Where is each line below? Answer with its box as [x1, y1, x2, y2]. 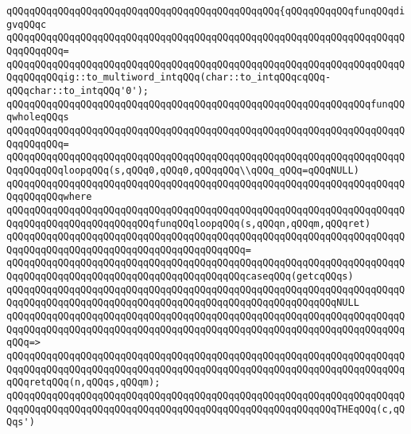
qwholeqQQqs [6, 111, 69, 123]
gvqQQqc [6, 18, 47, 30]
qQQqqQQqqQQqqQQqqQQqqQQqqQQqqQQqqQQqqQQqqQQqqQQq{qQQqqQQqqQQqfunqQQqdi [6, 6, 405, 17]
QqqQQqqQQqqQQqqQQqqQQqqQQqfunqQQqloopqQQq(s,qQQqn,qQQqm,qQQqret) [6, 217, 371, 229]
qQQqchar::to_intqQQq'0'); [6, 84, 149, 96]
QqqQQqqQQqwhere [6, 191, 92, 203]
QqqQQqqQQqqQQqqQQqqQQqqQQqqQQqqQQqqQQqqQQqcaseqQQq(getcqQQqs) [6, 271, 354, 283]
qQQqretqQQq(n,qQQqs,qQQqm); [6, 377, 161, 389]
